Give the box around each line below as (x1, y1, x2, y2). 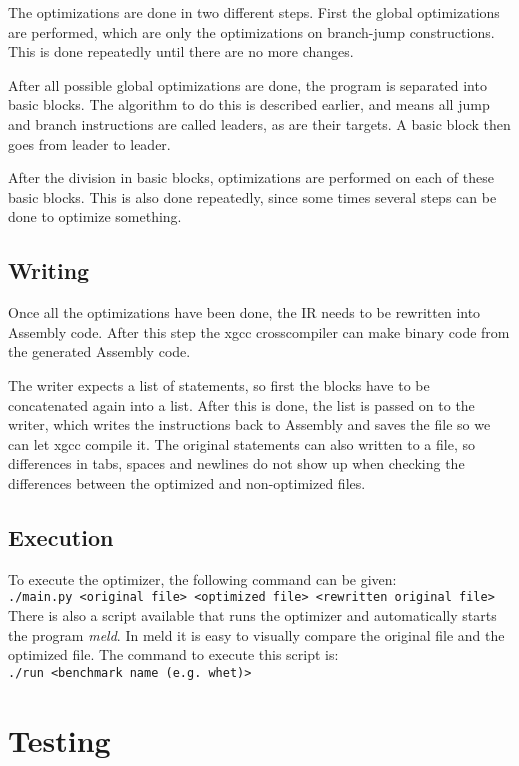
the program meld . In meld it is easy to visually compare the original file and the (8, 624, 505, 645)
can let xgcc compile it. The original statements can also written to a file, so (8, 433, 475, 454)
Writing (8, 255, 90, 286)
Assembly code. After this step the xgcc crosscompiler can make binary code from (8, 321, 510, 342)
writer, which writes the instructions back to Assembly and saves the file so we (8, 414, 491, 435)
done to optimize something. (8, 206, 182, 227)
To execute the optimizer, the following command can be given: (8, 568, 397, 589)
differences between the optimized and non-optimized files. (8, 472, 366, 493)
